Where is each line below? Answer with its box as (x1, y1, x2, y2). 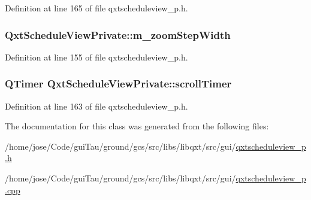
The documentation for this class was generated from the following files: (5, 120, 269, 132)
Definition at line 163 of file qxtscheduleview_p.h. (5, 99, 188, 112)
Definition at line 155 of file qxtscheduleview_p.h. (5, 50, 188, 63)
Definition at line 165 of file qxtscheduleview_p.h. (5, 2, 188, 14)
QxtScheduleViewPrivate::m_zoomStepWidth (5, 27, 231, 42)
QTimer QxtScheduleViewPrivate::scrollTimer (5, 76, 232, 91)
